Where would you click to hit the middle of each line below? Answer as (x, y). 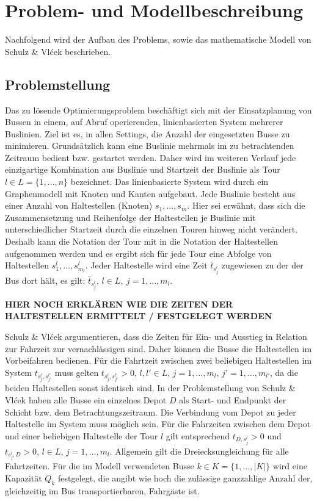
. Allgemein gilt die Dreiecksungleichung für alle (199, 451)
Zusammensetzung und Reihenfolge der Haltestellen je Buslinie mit (130, 217)
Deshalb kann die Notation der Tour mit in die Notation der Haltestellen (141, 241)
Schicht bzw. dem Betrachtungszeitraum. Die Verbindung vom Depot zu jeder (151, 412)
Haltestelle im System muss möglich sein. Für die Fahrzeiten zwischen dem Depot (158, 424)
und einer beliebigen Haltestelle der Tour (82, 435)
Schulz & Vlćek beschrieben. (58, 51)
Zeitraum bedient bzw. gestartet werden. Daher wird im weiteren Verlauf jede (151, 157)
